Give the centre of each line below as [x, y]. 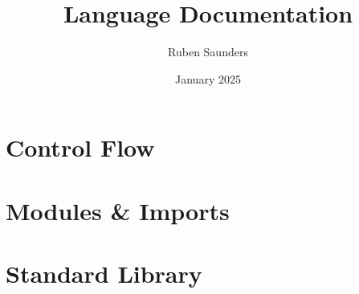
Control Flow [80, 147]
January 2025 [208, 78]
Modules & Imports [118, 210]
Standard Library [104, 274]
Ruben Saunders [208, 52]
